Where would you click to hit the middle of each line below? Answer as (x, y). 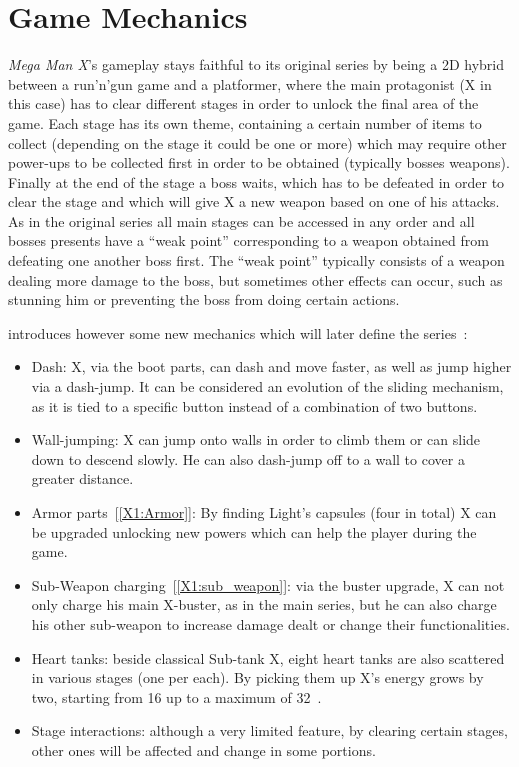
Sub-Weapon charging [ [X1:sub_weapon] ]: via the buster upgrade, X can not (268, 584)
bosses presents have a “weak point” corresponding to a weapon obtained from (248, 240)
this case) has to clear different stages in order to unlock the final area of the (243, 103)
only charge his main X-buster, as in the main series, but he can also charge (264, 604)
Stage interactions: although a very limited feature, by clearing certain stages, (269, 730)
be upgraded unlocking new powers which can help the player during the (254, 531)
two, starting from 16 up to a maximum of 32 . (176, 696)
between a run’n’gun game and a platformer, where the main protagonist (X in (250, 83)
